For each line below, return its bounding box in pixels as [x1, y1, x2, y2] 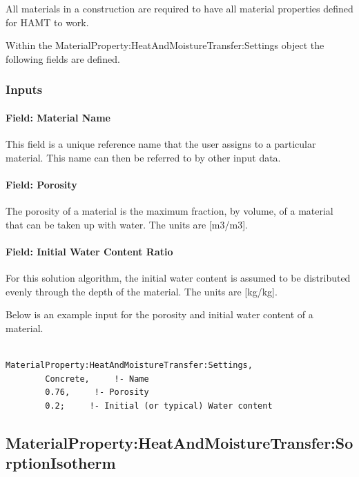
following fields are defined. [6, 51, 120, 66]
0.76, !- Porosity [45, 387, 149, 398]
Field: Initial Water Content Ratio [6, 244, 173, 258]
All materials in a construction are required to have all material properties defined [6, 1, 353, 15]
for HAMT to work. [6, 14, 89, 29]
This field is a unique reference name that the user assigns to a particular [6, 137, 316, 151]
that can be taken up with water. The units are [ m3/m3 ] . [6, 217, 248, 231]
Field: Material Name [6, 110, 110, 124]
